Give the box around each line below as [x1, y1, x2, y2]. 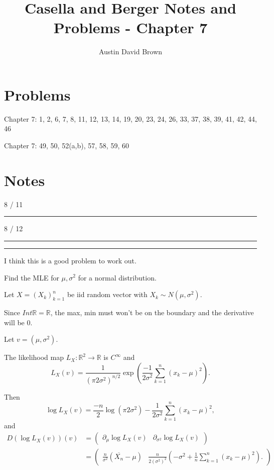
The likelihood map [4, 352, 64, 362]
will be [4, 317, 25, 327]
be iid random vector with [67, 289, 148, 300]
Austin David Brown [98, 46, 163, 57]
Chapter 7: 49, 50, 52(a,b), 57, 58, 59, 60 [4, 140, 129, 151]
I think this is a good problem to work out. [4, 255, 136, 265]
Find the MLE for [4, 272, 59, 283]
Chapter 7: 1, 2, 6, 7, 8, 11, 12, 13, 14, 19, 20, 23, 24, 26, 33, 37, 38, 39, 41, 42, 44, [4, 113, 257, 124]
